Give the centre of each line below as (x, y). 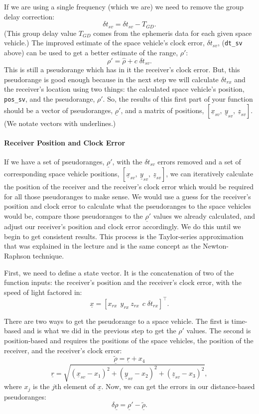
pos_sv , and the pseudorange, (50, 98)
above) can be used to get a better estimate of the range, (91, 52)
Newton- (216, 246)
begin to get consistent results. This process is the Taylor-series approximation (124, 236)
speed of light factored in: (43, 292)
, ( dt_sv (230, 43)
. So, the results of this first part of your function (178, 98)
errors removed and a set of (199, 161)
